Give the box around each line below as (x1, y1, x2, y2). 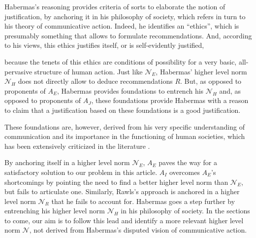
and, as (219, 85, 241, 96)
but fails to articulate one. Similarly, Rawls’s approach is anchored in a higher (4, 186, 240, 197)
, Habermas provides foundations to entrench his (57, 85, 204, 96)
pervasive (4, 66, 32, 76)
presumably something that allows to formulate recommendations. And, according (4, 30, 252, 40)
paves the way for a (159, 157, 217, 168)
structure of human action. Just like (34, 66, 143, 76)
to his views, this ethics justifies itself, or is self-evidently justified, (4, 40, 204, 50)
